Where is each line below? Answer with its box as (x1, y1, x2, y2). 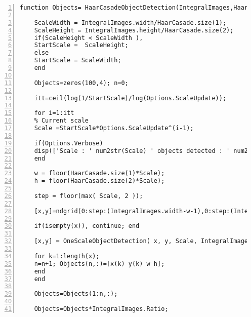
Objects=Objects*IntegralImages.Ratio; (34, 305, 169, 312)
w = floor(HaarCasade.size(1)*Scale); (34, 170, 165, 177)
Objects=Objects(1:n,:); (34, 290, 118, 298)
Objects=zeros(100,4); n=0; (34, 79, 129, 87)
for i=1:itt (34, 109, 74, 117)
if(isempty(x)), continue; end (34, 222, 140, 230)
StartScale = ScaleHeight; (34, 42, 129, 49)
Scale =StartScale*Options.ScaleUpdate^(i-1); (34, 125, 194, 132)
